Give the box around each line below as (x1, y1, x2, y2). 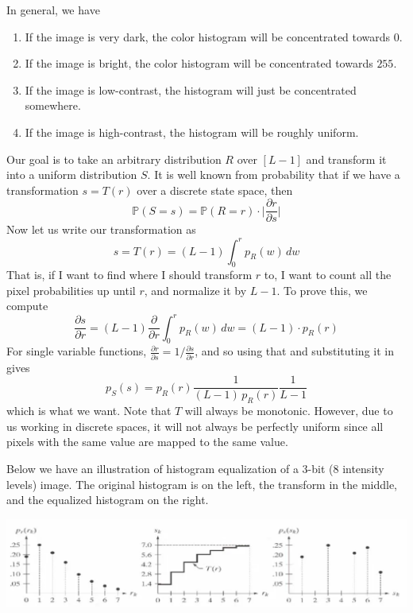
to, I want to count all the (264, 266, 392, 283)
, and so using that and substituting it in (195, 343, 394, 359)
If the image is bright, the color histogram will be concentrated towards (25, 55, 373, 72)
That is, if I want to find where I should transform (6, 266, 253, 283)
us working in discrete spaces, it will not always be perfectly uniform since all (6, 417, 384, 434)
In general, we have (6, 2, 100, 17)
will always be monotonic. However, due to (184, 402, 393, 419)
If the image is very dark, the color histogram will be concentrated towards (25, 28, 391, 45)
